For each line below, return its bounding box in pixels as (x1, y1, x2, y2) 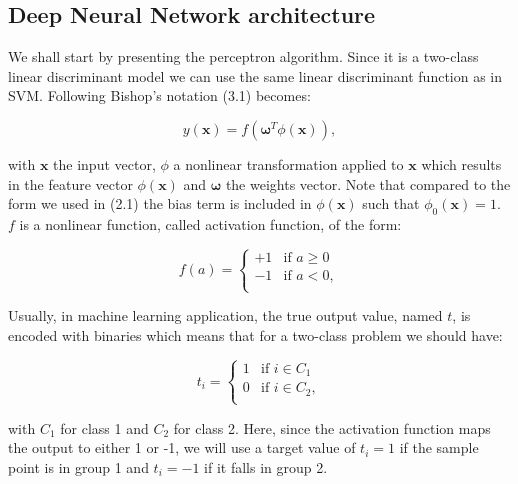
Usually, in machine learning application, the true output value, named (8, 305, 443, 326)
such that (362, 193, 420, 214)
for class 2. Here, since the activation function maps (173, 417, 491, 438)
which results (421, 153, 502, 174)
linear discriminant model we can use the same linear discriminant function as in (8, 65, 503, 86)
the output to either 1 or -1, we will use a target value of (8, 437, 356, 458)
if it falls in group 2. (204, 457, 328, 478)
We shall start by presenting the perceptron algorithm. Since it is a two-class (8, 46, 479, 67)
